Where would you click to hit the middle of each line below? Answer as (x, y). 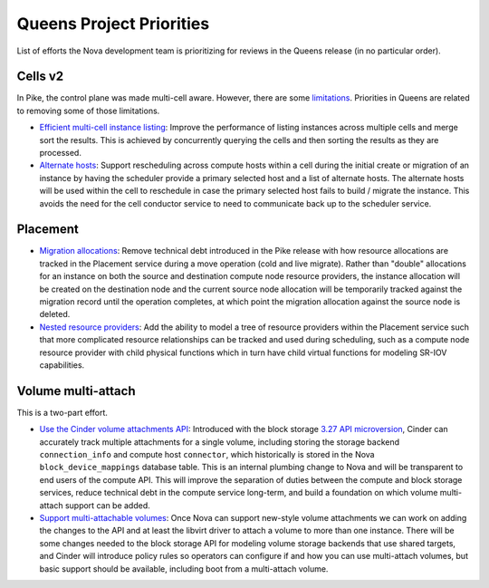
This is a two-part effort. (62, 412)
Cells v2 (40, 77)
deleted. (55, 314)
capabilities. (62, 365)
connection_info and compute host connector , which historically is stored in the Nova (207, 455)
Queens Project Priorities (113, 24)
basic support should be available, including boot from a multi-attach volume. (184, 569)
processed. (60, 153)
